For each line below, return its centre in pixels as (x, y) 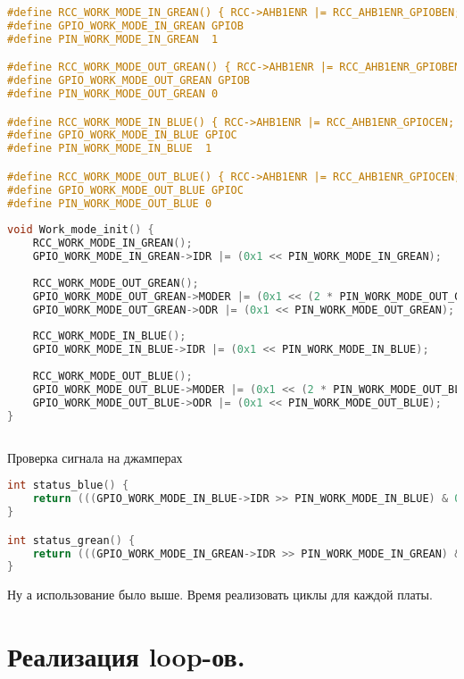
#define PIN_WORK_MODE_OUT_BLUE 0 (110, 203)
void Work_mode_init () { (81, 230)
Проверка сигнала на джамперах (95, 457)
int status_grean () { (71, 540)
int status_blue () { (68, 486)
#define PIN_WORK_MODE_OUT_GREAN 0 (113, 94)
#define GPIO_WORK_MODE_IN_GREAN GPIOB (125, 25)
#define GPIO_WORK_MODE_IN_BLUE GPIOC (122, 135)
